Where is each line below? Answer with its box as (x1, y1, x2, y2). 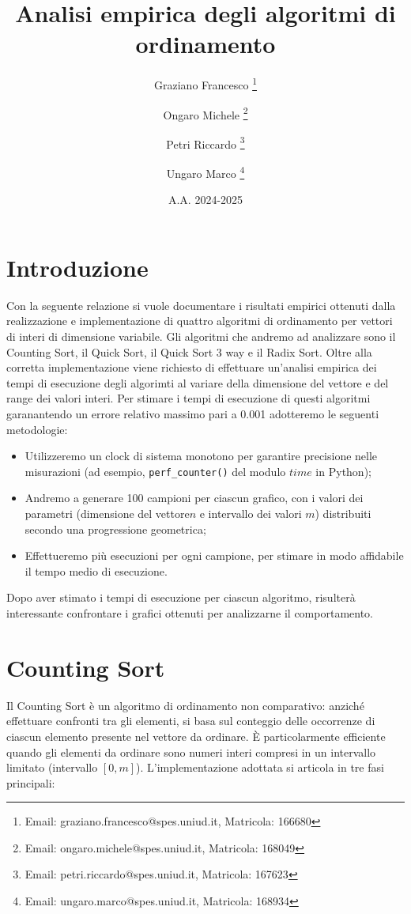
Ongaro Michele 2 (163, 104, 248, 123)
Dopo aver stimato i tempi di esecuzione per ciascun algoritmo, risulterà (6, 589, 356, 606)
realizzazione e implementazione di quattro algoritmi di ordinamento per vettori (6, 312, 393, 329)
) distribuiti (315, 505, 371, 522)
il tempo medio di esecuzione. (25, 562, 168, 579)
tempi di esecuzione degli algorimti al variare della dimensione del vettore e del (6, 374, 389, 391)
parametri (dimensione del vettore (25, 505, 190, 522)
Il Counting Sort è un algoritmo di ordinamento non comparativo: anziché (6, 697, 364, 713)
